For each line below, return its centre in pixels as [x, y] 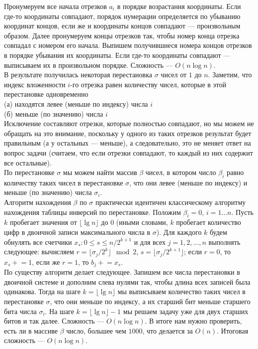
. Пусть [242, 212]
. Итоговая [233, 330]
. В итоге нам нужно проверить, [193, 321]
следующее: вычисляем [39, 252]
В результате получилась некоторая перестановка [78, 75]
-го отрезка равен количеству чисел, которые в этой [148, 84]
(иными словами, [142, 222]
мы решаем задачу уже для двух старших [186, 311]
